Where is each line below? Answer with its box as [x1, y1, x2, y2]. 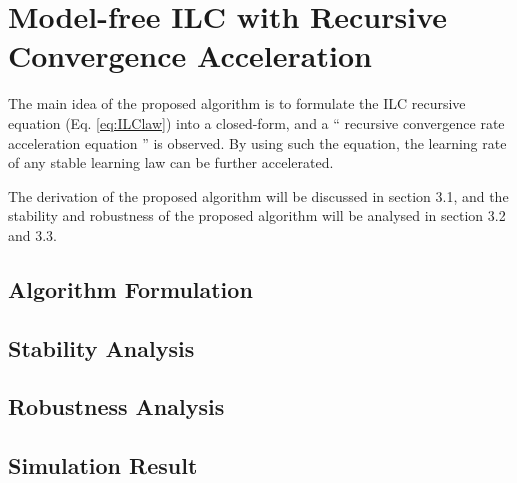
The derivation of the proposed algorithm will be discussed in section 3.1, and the [8, 185, 509, 206]
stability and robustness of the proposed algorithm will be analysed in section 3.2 [8, 205, 506, 226]
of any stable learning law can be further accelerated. [8, 152, 334, 173]
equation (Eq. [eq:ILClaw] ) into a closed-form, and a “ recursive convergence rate [8, 112, 505, 133]
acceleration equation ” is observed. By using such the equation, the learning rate [8, 132, 507, 153]
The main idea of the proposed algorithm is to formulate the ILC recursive [8, 93, 466, 114]
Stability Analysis [8, 332, 195, 363]
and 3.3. [8, 224, 58, 245]
